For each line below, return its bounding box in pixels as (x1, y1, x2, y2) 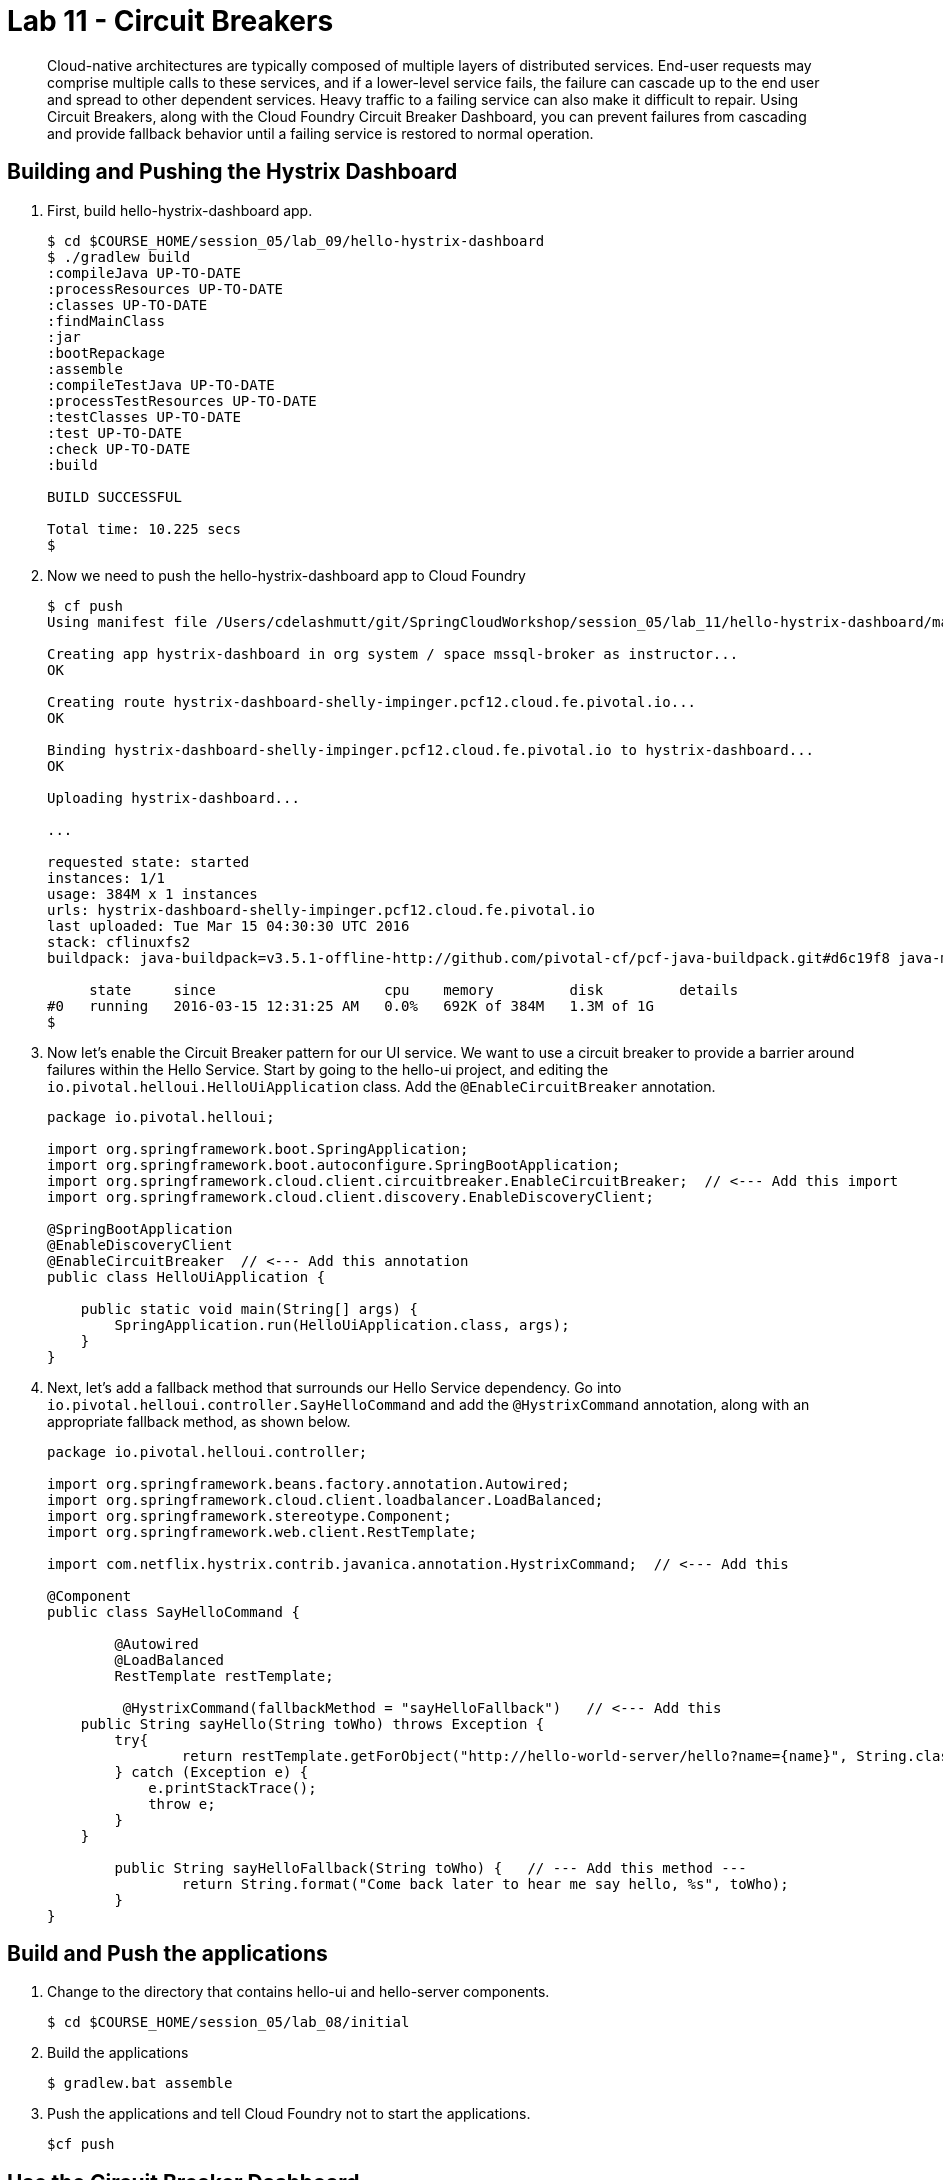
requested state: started (47, 853, 250, 870)
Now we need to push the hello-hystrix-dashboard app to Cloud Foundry (47, 566, 526, 584)
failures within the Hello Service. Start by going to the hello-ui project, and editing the (47, 1060, 609, 1078)
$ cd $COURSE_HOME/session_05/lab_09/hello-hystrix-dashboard (47, 232, 545, 249)
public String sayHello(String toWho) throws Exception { (80, 1715, 545, 1732)
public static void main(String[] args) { (80, 1300, 418, 1317)
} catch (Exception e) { (114, 1763, 309, 1780)
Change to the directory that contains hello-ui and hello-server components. (47, 1983, 550, 2001)
